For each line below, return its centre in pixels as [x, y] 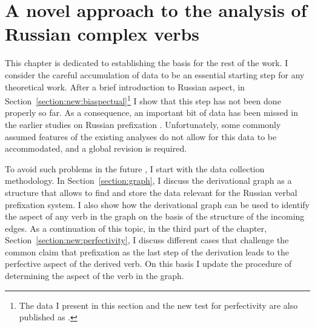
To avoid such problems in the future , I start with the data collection [135, 168]
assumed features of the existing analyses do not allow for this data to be [141, 136]
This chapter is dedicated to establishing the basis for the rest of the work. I [147, 63]
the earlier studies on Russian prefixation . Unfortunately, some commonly [143, 124]
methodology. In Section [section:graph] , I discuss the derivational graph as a [148, 180]
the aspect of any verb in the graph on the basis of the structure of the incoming [155, 216]
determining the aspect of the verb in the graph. [94, 276]
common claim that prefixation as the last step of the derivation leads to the [147, 251]
